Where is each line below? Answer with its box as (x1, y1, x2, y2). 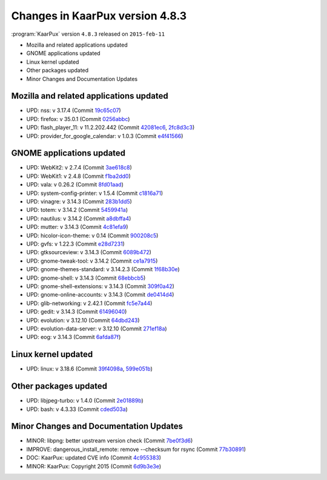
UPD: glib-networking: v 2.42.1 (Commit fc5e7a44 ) (26, 300, 153, 307)
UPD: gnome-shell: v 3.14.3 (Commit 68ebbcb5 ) (26, 274, 146, 281)
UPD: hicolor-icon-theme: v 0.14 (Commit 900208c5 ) (26, 232, 159, 239)
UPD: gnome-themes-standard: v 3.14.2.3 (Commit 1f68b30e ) (26, 266, 180, 273)
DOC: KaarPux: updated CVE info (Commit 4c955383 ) (26, 454, 162, 461)
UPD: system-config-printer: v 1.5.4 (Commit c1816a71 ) (26, 189, 163, 197)
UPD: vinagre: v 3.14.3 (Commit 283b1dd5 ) (26, 198, 133, 205)
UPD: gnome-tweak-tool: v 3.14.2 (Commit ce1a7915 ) (26, 257, 158, 265)
